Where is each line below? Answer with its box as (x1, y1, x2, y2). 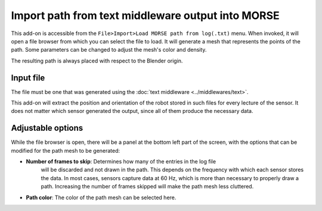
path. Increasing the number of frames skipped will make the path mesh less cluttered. (41, 183, 254, 190)
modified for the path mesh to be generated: (11, 147, 120, 154)
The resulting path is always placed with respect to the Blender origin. (11, 57, 183, 64)
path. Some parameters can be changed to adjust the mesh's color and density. (11, 46, 207, 53)
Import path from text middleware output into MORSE (11, 9, 280, 22)
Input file (11, 73, 45, 83)
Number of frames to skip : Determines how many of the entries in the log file (26, 158, 216, 165)
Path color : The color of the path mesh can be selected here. (26, 194, 177, 201)
